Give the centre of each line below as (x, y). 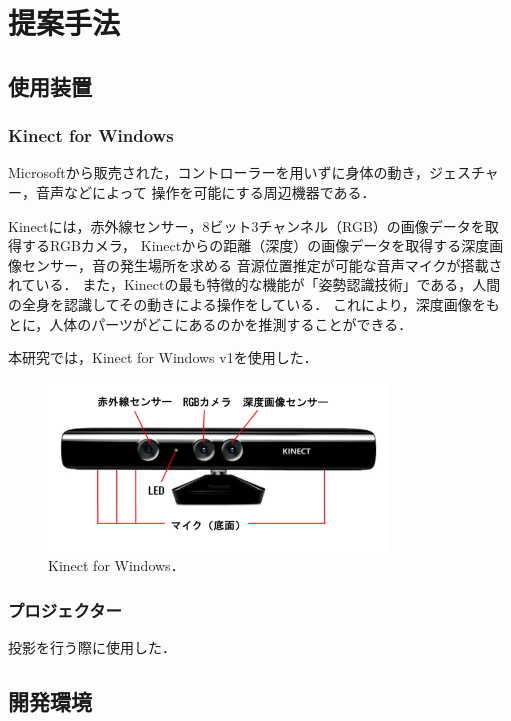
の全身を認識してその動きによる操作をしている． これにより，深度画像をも (254, 303)
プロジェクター (65, 609)
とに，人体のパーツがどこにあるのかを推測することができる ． (210, 323)
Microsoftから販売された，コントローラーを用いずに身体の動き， (218, 172)
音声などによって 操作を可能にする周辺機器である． (205, 191)
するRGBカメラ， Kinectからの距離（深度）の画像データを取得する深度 (255, 245)
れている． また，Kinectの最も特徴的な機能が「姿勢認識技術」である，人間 (254, 284)
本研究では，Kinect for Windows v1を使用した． (163, 357)
